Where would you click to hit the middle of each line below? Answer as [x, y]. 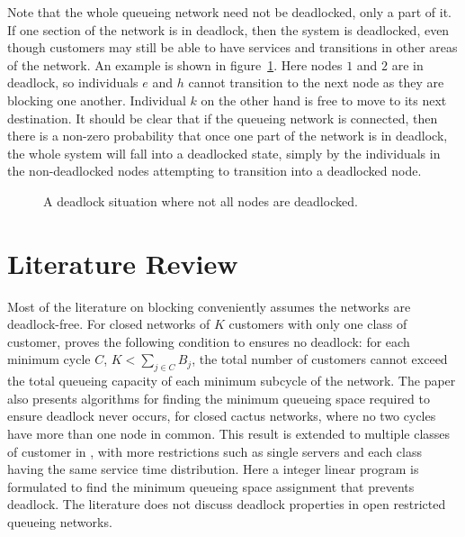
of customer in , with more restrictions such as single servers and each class [215, 451]
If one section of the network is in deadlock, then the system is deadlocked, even [228, 29]
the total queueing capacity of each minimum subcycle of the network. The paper [232, 381]
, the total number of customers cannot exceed [320, 359]
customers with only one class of [318, 324]
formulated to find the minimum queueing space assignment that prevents [211, 486]
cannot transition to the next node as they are [316, 82]
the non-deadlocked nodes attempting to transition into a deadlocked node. [215, 171]
